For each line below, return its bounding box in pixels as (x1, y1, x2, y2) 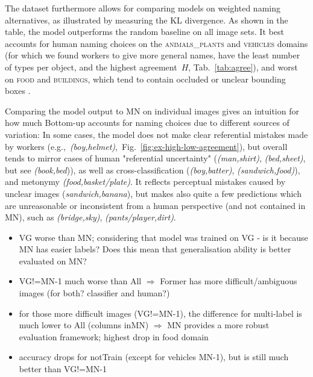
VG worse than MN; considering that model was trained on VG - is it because (19, 231, 308, 243)
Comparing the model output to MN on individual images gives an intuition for (5, 104, 299, 117)
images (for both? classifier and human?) (19, 287, 170, 299)
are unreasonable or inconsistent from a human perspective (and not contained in (5, 199, 306, 211)
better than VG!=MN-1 (19, 363, 107, 375)
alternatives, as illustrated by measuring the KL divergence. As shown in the (5, 13, 288, 26)
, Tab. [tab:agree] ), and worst (188, 60, 298, 73)
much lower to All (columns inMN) (19, 319, 149, 331)
